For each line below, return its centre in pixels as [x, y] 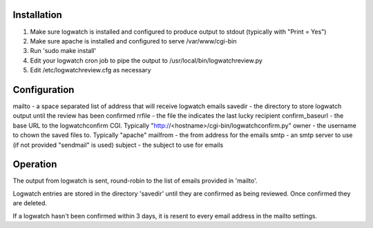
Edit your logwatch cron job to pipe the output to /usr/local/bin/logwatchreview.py [146, 60]
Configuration [44, 90]
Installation [37, 15]
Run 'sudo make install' [63, 51]
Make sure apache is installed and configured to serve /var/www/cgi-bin [133, 41]
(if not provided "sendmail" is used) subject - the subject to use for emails [118, 145]
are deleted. [30, 203]
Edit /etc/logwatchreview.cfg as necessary [90, 70]
